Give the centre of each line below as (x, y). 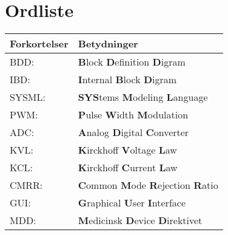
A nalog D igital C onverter (133, 132)
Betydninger (108, 44)
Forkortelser (39, 44)
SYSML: (28, 97)
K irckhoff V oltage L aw (127, 150)
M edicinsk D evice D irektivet (140, 220)
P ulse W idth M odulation (133, 115)
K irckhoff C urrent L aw (128, 168)
